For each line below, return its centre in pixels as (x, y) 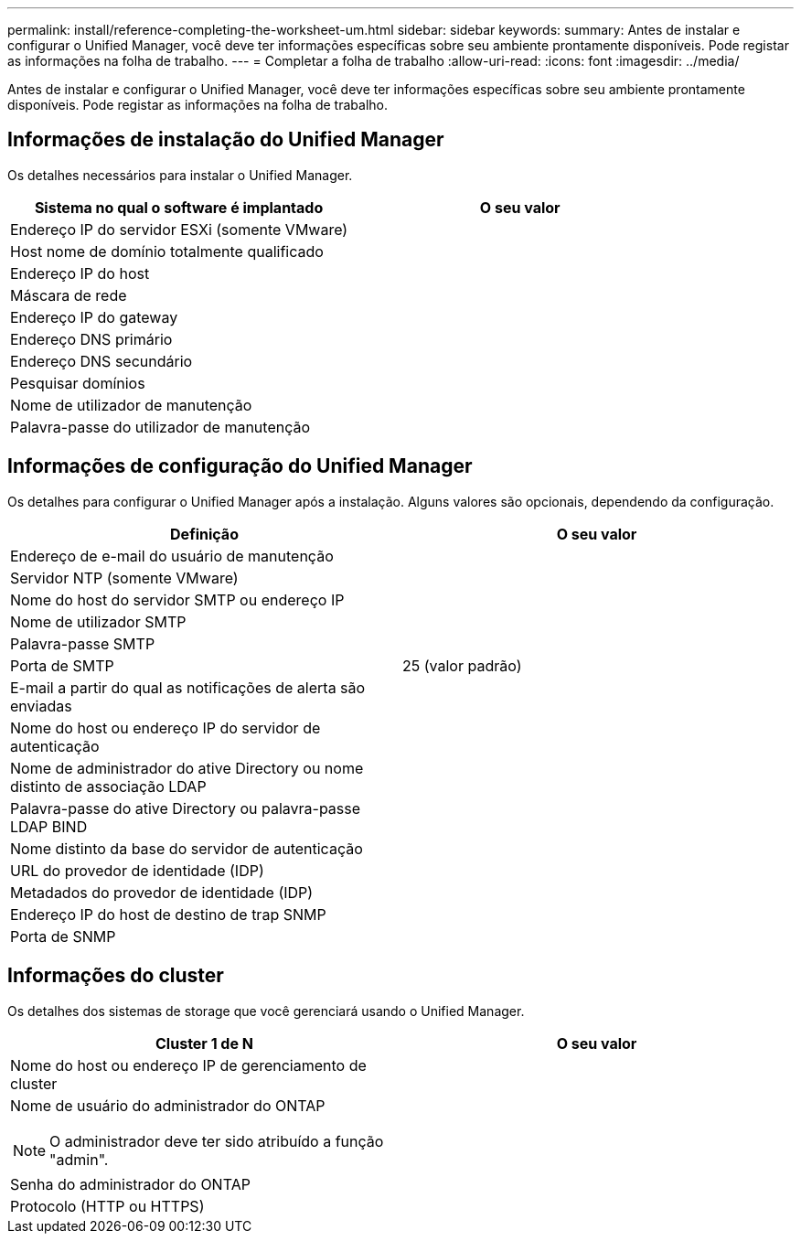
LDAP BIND (49, 826)
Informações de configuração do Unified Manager (240, 466)
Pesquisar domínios (78, 383)
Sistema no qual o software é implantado (179, 207)
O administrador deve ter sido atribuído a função (217, 1141)
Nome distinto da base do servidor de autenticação (187, 848)
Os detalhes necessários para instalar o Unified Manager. (180, 175)
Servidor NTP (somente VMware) (124, 578)
